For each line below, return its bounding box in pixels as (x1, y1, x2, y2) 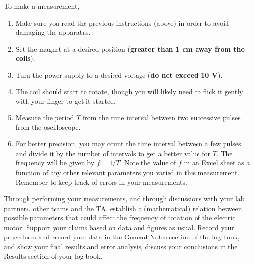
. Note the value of (120, 158, 176, 168)
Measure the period (15, 112, 74, 122)
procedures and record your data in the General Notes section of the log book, (4, 232, 240, 242)
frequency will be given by (15, 158, 95, 168)
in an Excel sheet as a (184, 158, 250, 168)
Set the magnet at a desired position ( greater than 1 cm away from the (15, 43, 245, 53)
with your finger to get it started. (15, 96, 116, 106)
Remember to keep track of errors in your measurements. (15, 177, 187, 187)
